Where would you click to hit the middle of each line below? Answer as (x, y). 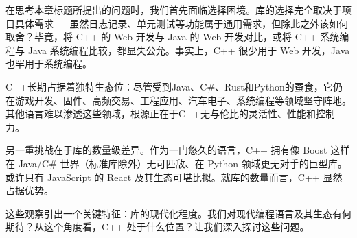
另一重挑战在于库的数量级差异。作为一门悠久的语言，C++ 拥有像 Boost (166, 150)
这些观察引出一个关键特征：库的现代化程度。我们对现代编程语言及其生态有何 (178, 213)
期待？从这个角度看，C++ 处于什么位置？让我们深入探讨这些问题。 (158, 227)
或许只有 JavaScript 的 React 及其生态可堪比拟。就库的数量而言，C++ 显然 (174, 177)
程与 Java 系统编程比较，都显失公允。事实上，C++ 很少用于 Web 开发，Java (178, 50)
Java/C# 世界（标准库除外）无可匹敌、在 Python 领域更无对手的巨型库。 (183, 163)
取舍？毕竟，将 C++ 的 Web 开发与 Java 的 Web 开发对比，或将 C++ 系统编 (177, 37)
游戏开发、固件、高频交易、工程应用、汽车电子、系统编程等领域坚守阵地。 (183, 100)
